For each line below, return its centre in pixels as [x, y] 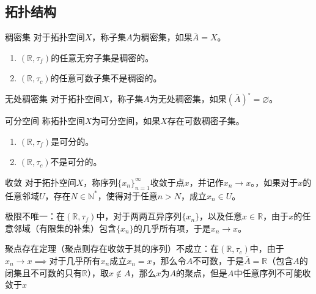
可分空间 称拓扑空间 [45, 120]
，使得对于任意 [127, 195]
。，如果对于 [274, 182]
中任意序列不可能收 [272, 272]
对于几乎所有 [75, 260]
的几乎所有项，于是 [172, 228]
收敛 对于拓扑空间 [41, 182]
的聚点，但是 [202, 272]
